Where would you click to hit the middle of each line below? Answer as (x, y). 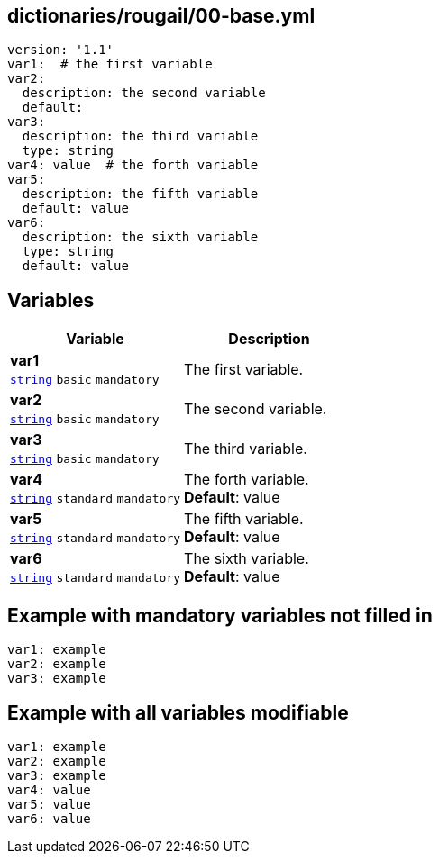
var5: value (49, 804)
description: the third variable (140, 136)
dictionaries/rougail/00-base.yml (161, 16)
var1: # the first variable (110, 64)
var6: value (49, 818)
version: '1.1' (61, 50)
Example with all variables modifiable (178, 712)
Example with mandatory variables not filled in (220, 615)
